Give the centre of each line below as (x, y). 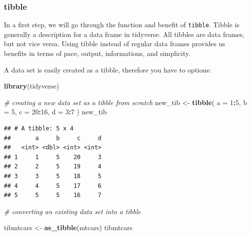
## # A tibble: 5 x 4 (39, 129)
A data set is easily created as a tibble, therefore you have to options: (108, 69)
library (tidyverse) (32, 86)
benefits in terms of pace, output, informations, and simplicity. (97, 53)
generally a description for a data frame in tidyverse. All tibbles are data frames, (124, 34)
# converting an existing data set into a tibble (72, 211)
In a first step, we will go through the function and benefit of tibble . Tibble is (122, 25)
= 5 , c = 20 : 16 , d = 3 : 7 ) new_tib (55, 112)
